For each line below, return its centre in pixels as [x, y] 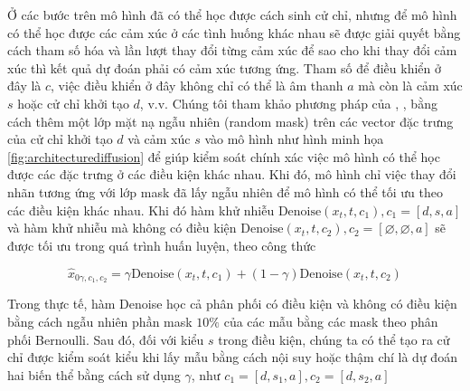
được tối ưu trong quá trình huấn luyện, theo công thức [162, 245]
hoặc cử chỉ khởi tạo [73, 103]
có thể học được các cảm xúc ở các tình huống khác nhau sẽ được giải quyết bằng [234, 32]
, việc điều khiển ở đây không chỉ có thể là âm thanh [197, 86]
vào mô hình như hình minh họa [294, 139]
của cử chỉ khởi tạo [60, 139]
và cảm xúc [159, 139]
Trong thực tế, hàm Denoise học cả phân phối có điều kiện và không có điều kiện [232, 304]
